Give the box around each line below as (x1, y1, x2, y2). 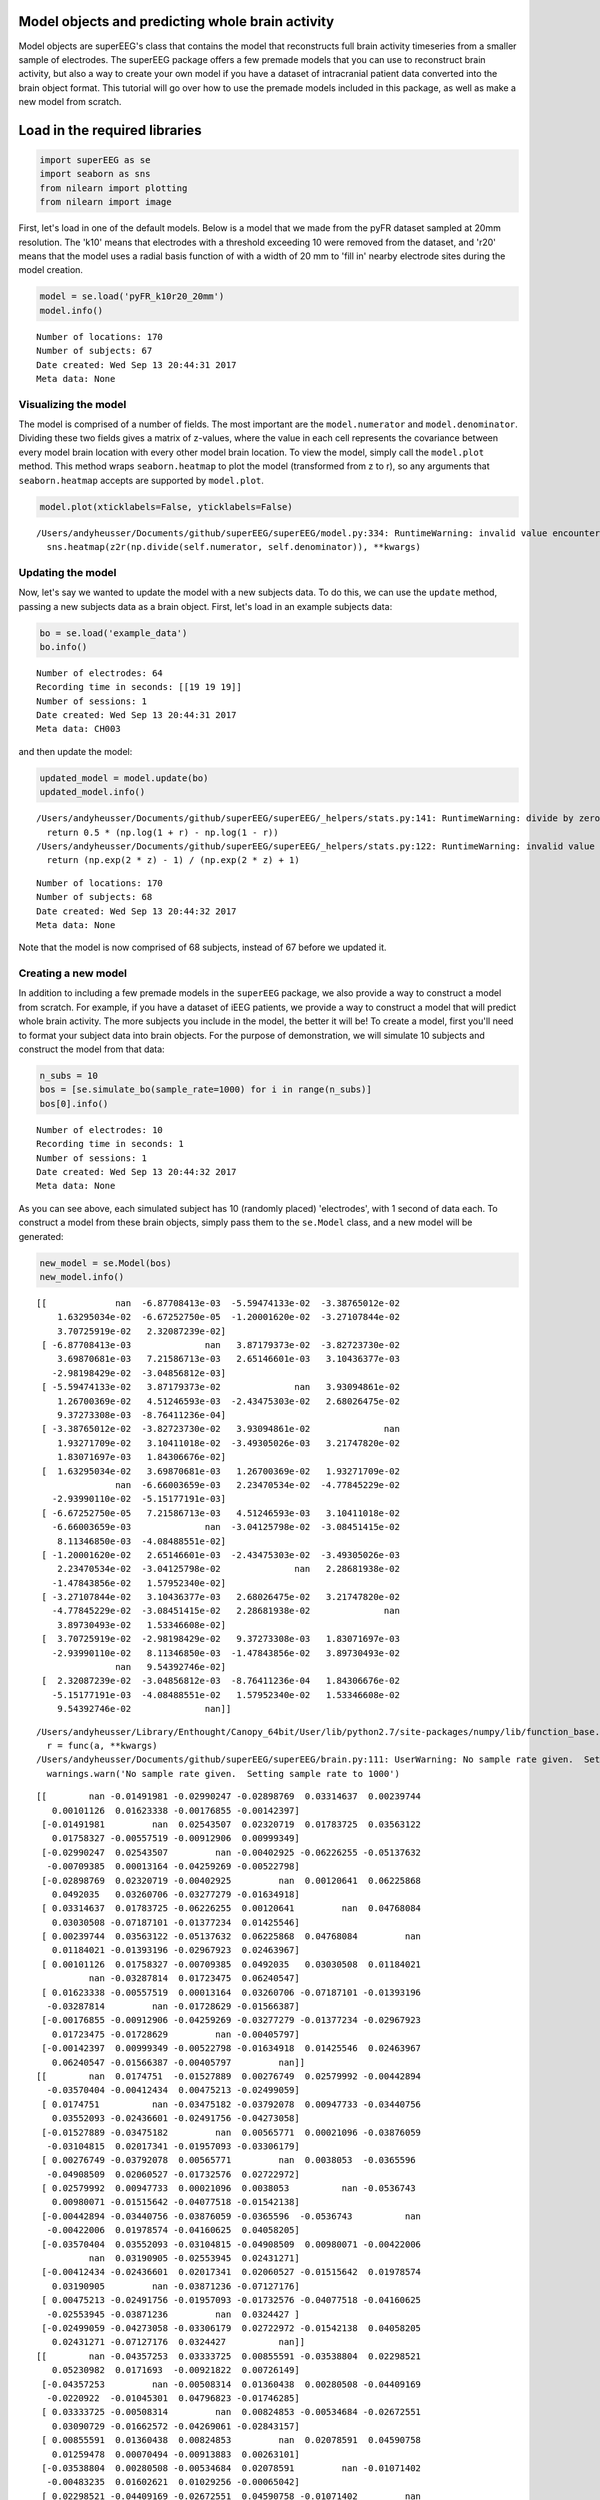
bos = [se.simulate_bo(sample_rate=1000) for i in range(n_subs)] (39, 1084, 372, 1095)
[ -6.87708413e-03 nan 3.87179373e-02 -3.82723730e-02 (41, 1340, 400, 1351)
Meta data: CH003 (36, 723, 121, 735)
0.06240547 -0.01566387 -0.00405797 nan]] (51, 2056, 305, 2068)
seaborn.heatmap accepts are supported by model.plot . (18, 474, 264, 486)
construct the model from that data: (18, 1043, 165, 1055)
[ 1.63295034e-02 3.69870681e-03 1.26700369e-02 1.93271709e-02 (41, 1465, 400, 1477)
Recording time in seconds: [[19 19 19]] (36, 681, 242, 693)
